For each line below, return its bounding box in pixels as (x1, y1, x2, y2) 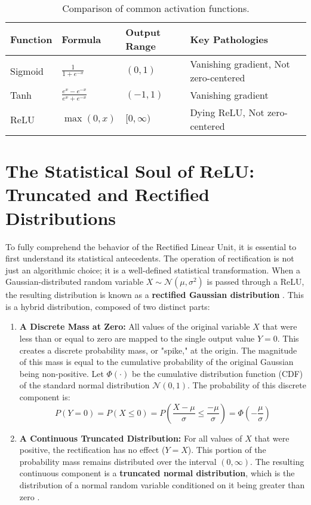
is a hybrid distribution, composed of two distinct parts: (5, 300, 210, 312)
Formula (61, 32, 101, 46)
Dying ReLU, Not (190, 105, 264, 119)
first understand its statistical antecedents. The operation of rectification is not (5, 252, 294, 264)
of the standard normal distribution (19, 379, 150, 391)
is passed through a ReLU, (207, 275, 304, 288)
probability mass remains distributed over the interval (19, 455, 217, 467)
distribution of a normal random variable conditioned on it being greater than (19, 479, 305, 491)
